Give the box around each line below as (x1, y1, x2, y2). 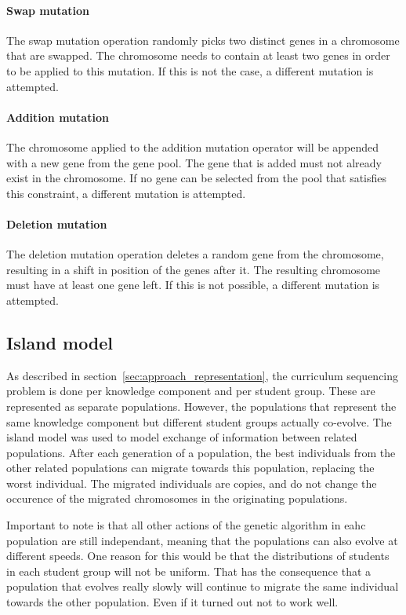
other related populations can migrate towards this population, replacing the (6, 459, 375, 476)
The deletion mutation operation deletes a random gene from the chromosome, (6, 246, 384, 262)
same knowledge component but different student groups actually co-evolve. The (6, 413, 392, 430)
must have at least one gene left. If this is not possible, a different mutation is (6, 276, 380, 293)
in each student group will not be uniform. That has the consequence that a (6, 562, 372, 579)
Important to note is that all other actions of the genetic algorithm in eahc (6, 517, 366, 533)
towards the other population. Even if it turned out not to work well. (6, 594, 339, 610)
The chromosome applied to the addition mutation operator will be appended (6, 138, 379, 155)
